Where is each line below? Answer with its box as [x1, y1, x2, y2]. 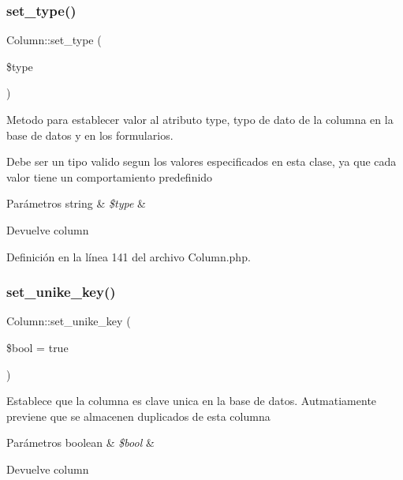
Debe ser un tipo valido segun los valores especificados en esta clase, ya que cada [6, 153, 397, 170]
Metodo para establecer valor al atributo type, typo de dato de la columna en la [6, 111, 394, 127]
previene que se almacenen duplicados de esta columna [6, 407, 271, 424]
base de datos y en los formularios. [6, 126, 174, 143]
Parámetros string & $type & [6, 195, 146, 212]
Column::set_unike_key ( [6, 313, 131, 329]
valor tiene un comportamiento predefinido [6, 168, 213, 185]
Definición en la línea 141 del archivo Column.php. [6, 248, 251, 264]
